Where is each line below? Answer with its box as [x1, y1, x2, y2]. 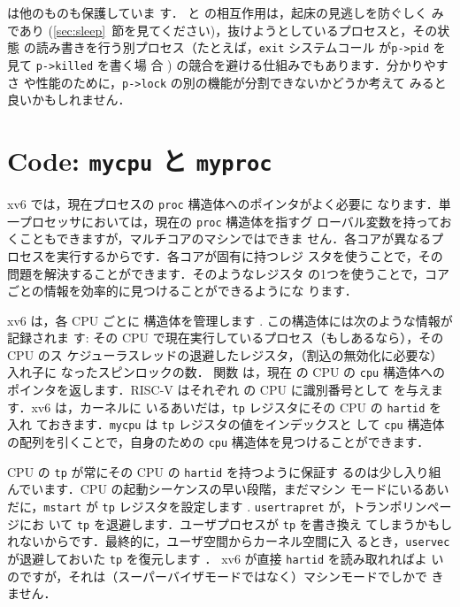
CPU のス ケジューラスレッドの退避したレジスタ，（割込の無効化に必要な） [7, 345, 443, 364]
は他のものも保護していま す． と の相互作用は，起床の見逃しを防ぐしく [7, 4, 428, 21]
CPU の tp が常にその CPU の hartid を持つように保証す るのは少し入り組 [7, 462, 441, 480]
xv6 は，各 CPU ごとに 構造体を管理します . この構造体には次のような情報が [7, 311, 453, 329]
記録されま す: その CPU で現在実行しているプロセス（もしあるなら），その [7, 328, 444, 347]
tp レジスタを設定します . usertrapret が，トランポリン [102, 496, 427, 515]
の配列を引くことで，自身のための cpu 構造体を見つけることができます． [7, 433, 430, 451]
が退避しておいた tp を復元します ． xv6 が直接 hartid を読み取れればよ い [7, 549, 444, 567]
